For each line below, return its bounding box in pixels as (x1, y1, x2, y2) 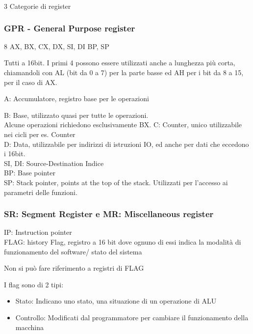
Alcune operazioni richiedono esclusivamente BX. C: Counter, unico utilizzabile (4, 119, 242, 130)
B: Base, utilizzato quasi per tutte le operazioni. (4, 110, 149, 120)
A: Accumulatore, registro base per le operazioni (4, 93, 149, 104)
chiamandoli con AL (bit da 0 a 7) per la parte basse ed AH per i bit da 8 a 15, (4, 67, 244, 77)
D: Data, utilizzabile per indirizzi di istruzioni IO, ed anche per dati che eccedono (4, 139, 249, 149)
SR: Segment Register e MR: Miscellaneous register (4, 208, 214, 220)
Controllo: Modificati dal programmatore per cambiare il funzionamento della (15, 312, 249, 322)
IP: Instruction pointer (4, 227, 72, 237)
